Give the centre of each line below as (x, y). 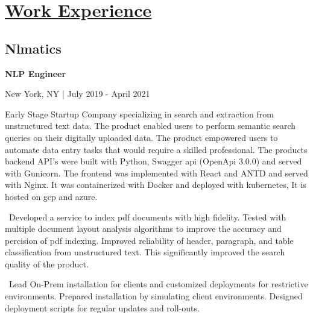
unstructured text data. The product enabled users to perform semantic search (150, 126)
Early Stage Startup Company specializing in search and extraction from (139, 114)
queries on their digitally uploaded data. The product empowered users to (141, 137)
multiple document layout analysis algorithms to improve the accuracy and (143, 229)
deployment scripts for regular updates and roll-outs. (102, 307)
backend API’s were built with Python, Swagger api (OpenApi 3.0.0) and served (153, 161)
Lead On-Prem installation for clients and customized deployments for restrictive (159, 284)
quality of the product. (47, 263)
